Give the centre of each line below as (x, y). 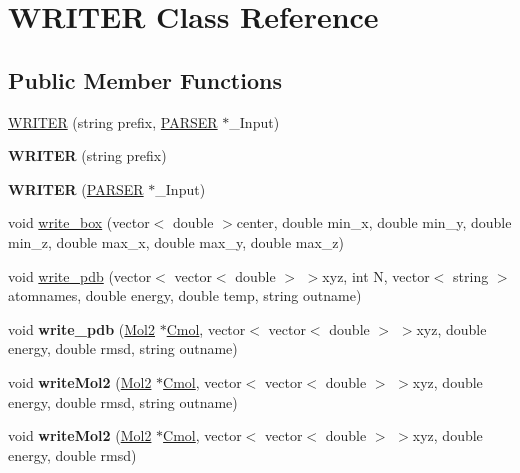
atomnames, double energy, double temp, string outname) (185, 295)
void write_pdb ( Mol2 (82, 328)
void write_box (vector (79, 222)
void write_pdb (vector (80, 275)
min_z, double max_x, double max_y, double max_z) (176, 241)
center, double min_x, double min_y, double (374, 222)
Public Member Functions (145, 79)
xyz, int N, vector (376, 275)
